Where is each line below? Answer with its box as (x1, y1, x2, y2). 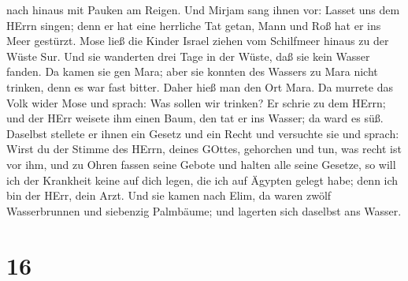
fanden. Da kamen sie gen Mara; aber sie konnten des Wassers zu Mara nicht (6, 63, 378, 80)
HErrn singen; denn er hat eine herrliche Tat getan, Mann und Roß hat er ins (6, 17, 381, 33)
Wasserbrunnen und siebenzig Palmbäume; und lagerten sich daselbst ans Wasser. (6, 202, 402, 219)
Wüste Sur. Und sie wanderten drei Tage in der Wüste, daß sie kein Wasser (6, 47, 370, 64)
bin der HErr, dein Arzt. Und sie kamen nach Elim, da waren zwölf (6, 187, 332, 204)
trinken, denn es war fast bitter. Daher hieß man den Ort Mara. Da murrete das (6, 78, 393, 95)
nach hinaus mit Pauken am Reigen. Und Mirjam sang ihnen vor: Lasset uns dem (6, 2, 400, 17)
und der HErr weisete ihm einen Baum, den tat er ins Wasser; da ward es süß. (6, 110, 384, 126)
